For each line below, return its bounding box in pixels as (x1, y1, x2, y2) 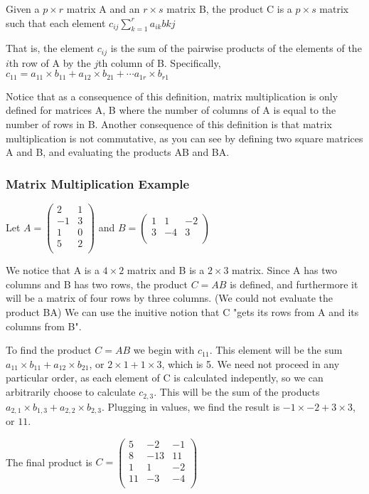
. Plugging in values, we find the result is (102, 399, 280, 414)
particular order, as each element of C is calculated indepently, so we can (6, 370, 323, 385)
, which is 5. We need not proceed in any (161, 356, 340, 371)
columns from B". (6, 318, 82, 333)
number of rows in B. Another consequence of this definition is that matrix (6, 117, 332, 132)
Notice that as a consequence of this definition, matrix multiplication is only (6, 88, 338, 103)
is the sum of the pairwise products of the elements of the (110, 41, 362, 56)
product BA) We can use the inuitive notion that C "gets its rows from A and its (6, 305, 359, 320)
